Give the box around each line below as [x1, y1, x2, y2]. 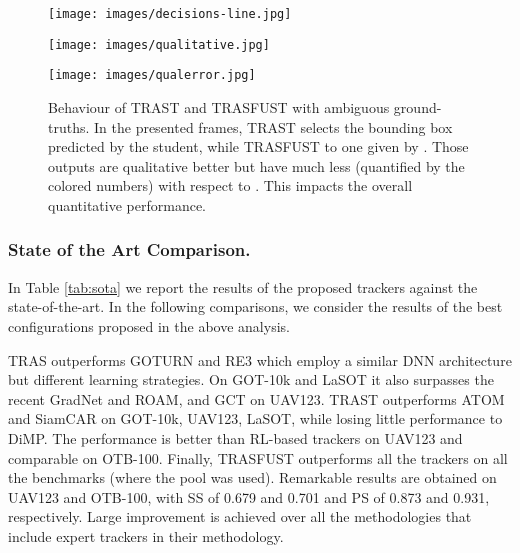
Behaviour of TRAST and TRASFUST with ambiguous [48, 96, 390, 117]
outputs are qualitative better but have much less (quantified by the [48, 155, 465, 176]
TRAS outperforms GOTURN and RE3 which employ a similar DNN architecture [8, 349, 512, 370]
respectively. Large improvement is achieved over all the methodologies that [8, 506, 472, 527]
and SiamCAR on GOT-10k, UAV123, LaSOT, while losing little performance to [8, 408, 503, 429]
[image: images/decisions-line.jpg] [48, 7, 292, 21]
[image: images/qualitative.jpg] [48, 37, 270, 52]
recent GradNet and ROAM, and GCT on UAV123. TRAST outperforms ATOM [8, 388, 505, 409]
